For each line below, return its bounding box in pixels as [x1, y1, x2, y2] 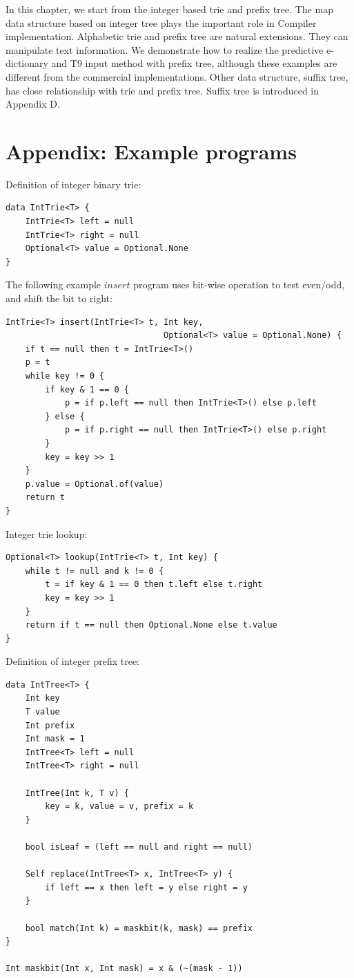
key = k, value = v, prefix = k [45, 801, 194, 812]
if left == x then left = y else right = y [45, 882, 248, 892]
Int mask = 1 [25, 734, 85, 744]
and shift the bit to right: [6, 291, 112, 306]
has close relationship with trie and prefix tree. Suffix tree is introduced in [6, 83, 319, 97]
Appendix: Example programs [6, 137, 297, 165]
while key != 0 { [25, 371, 105, 381]
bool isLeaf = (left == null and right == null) [25, 842, 253, 852]
